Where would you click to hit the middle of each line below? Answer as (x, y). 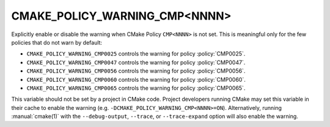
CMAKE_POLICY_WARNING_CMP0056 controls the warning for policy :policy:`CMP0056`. (136, 71)
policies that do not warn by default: (57, 42)
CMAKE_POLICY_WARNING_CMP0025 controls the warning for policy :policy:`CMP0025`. (136, 54)
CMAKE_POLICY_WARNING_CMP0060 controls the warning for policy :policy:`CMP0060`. (136, 79)
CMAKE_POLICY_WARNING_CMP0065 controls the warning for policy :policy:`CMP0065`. (136, 88)
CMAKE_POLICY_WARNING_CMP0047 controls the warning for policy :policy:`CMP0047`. (136, 62)
